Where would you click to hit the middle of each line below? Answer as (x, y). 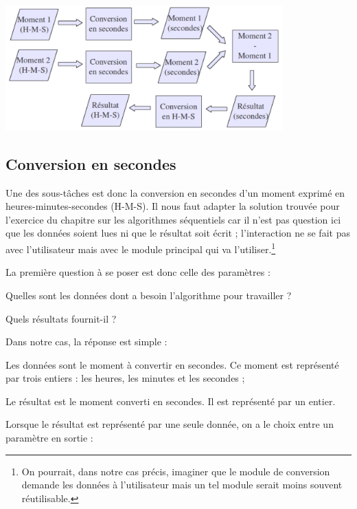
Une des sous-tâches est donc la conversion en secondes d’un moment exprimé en (175, 192)
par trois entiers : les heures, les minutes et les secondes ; (125, 378)
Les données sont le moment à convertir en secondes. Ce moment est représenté (172, 364)
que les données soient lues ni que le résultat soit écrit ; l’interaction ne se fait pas (178, 233)
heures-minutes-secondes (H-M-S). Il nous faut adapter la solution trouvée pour (173, 206)
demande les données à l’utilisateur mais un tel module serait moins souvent (182, 485)
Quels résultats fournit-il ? (61, 318)
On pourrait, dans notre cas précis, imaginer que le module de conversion (176, 471)
